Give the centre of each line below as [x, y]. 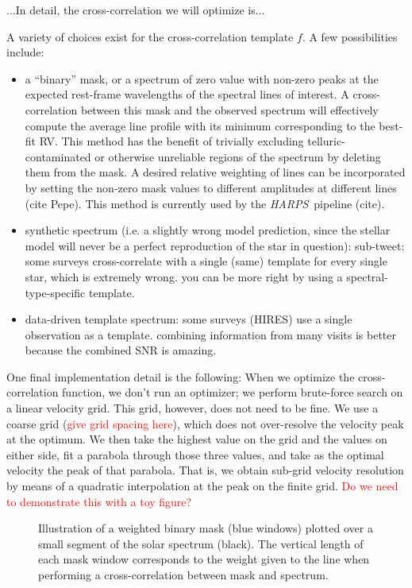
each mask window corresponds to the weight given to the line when [204, 559]
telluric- [326, 141]
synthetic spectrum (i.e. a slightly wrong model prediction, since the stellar [208, 230]
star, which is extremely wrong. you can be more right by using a [184, 276]
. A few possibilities [350, 36]
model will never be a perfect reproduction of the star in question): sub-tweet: [215, 245]
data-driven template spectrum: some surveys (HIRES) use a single [189, 319]
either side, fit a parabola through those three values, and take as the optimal [195, 454]
